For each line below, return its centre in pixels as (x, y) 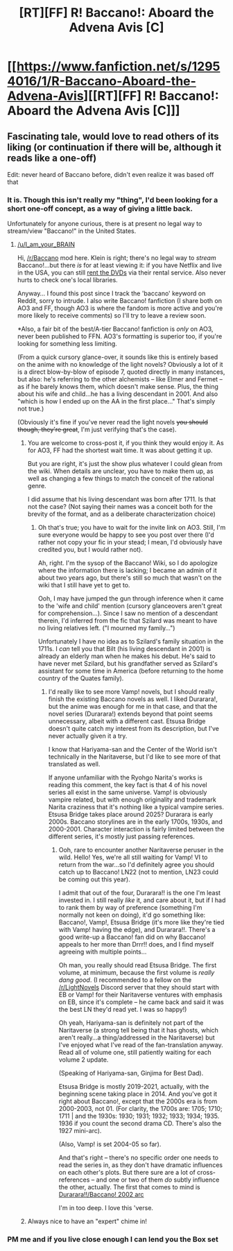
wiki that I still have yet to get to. (84, 585)
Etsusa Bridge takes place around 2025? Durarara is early (131, 814)
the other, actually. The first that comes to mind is (129, 1187)
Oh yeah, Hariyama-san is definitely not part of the (131, 1023)
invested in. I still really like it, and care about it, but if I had (142, 900)
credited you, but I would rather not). (90, 550)
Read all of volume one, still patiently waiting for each (135, 1053)
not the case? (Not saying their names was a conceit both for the (120, 507)
